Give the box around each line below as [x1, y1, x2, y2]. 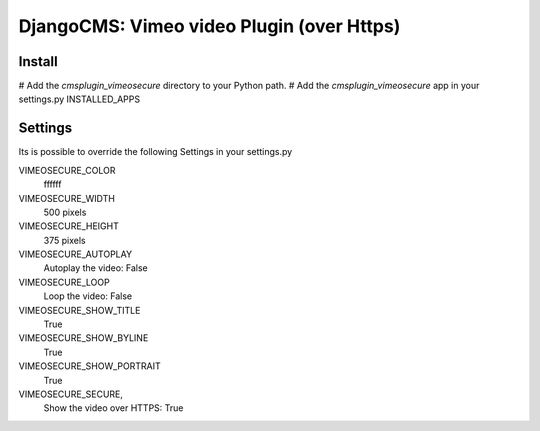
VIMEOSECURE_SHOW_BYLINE [18, 332, 149, 344]
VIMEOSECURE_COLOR [18, 164, 116, 176]
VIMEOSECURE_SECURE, [18, 388, 124, 400]
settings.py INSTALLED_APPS [18, 93, 140, 105]
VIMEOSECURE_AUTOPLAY [18, 248, 133, 260]
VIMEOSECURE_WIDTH [18, 192, 115, 204]
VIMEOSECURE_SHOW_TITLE [18, 304, 141, 316]
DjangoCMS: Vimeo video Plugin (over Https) [18, 15, 401, 37]
